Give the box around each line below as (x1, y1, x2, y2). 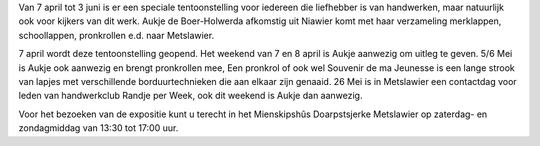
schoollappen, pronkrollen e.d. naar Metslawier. (18, 29, 215, 41)
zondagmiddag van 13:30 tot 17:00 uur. (18, 122, 179, 134)
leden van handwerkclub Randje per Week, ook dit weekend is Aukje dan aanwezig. (18, 90, 363, 102)
